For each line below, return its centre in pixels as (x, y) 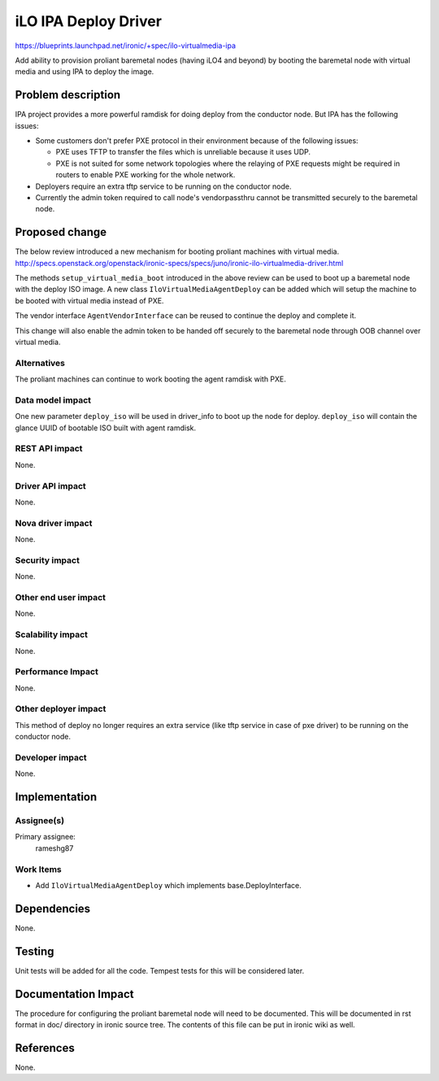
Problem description (68, 95)
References (45, 1048)
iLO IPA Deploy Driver (89, 21)
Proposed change (61, 232)
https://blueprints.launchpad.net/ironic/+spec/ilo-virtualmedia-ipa (125, 46)
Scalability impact (52, 634)
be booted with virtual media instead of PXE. (89, 300)
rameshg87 (54, 848)
